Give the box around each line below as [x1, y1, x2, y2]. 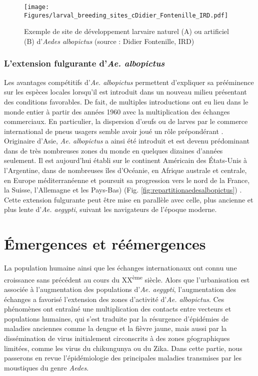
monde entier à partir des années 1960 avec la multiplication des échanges [4, 106, 230, 116]
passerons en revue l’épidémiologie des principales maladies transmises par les [4, 352, 241, 363]
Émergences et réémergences [4, 233, 206, 254]
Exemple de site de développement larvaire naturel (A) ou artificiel [24, 26, 229, 36]
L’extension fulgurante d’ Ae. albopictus [4, 57, 165, 69]
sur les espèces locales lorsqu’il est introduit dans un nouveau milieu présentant [4, 86, 247, 97]
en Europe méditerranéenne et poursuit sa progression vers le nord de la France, [4, 174, 250, 185]
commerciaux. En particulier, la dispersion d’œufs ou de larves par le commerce [4, 116, 248, 126]
